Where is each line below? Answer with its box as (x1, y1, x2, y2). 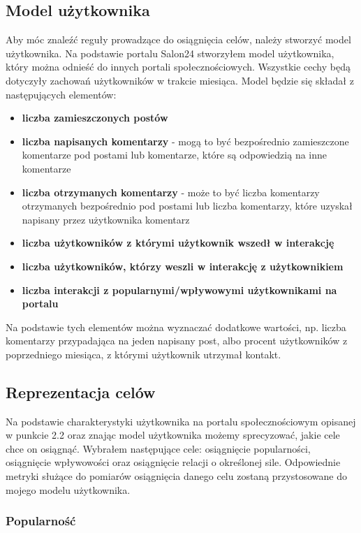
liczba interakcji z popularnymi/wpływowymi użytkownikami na (22, 282, 337, 297)
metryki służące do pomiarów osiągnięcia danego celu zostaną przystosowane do (6, 469, 347, 483)
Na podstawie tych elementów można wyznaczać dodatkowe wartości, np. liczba (6, 319, 346, 334)
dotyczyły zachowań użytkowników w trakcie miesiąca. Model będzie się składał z (6, 73, 354, 87)
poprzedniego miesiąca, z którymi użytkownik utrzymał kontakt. (6, 346, 281, 361)
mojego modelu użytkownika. (6, 482, 131, 497)
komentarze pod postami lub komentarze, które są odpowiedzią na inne (22, 147, 327, 162)
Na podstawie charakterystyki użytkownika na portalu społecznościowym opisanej (6, 414, 356, 428)
